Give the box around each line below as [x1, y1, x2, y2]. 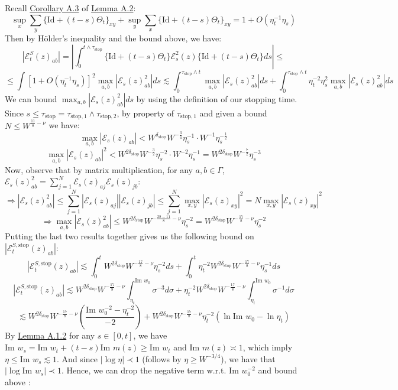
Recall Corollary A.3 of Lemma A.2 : [5, 2, 136, 14]
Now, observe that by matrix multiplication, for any [5, 163, 193, 175]
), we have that [221, 352, 276, 365]
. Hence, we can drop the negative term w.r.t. [61, 364, 226, 376]
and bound [258, 364, 297, 376]
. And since [57, 352, 98, 365]
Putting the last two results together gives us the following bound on [5, 230, 254, 242]
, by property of [117, 106, 174, 119]
